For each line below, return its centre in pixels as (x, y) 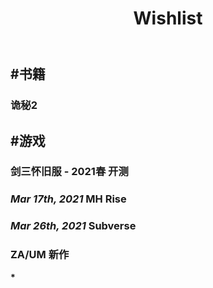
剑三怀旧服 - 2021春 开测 (69, 172)
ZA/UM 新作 (40, 255)
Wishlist (168, 18)
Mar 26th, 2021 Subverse (73, 226)
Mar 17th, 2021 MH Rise (68, 199)
